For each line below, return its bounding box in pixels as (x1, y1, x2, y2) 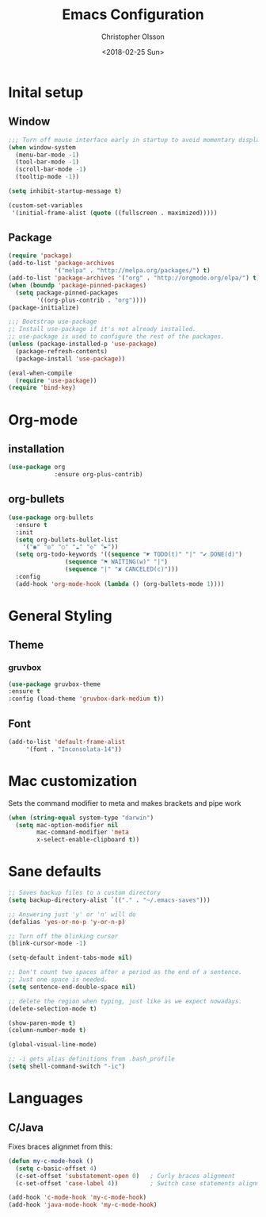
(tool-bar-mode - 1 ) (15, 158, 80, 166)
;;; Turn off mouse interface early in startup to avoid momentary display (8, 136, 264, 144)
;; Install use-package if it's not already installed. (8, 325, 196, 333)
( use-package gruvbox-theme (8, 680, 101, 688)
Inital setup (8, 83, 84, 101)
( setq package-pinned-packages (15, 288, 119, 297)
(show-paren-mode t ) (8, 1019, 77, 1027)
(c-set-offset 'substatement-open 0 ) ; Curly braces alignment (15, 1172, 236, 1180)
